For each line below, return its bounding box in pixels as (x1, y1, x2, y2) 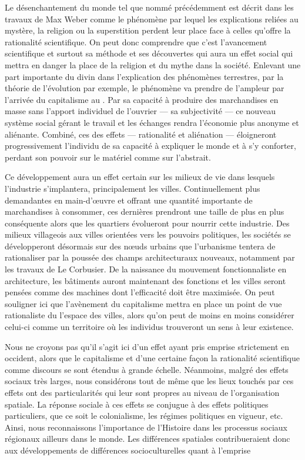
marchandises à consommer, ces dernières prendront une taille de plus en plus (5, 205, 284, 218)
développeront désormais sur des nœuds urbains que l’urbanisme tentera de (5, 239, 276, 252)
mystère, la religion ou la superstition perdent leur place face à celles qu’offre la (5, 24, 291, 36)
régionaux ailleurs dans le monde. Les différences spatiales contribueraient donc (5, 432, 290, 445)
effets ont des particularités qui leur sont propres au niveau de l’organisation (5, 386, 280, 398)
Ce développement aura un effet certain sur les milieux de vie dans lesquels (5, 171, 275, 183)
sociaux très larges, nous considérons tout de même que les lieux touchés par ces (5, 375, 294, 387)
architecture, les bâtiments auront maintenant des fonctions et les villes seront (5, 274, 286, 286)
